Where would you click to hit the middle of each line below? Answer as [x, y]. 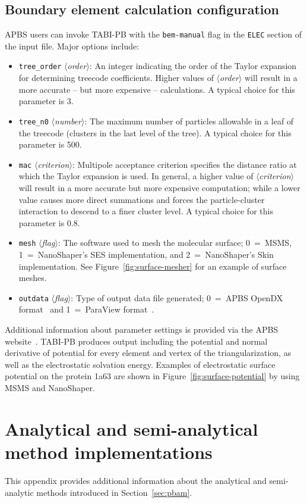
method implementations [109, 452]
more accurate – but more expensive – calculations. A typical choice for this [157, 89]
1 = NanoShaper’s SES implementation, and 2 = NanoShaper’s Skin [146, 254]
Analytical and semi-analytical [132, 428]
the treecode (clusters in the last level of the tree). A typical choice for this [155, 132]
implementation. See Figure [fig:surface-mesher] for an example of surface [153, 266]
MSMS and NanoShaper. [50, 388]
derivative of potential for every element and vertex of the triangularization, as [148, 353]
